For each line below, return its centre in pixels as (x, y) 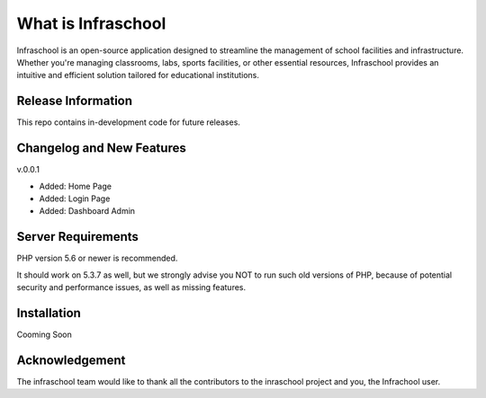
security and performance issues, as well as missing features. (131, 287)
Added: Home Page (76, 186)
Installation (49, 313)
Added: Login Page (75, 199)
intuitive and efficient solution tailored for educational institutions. (138, 75)
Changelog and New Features (101, 148)
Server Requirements (78, 237)
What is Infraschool (91, 23)
